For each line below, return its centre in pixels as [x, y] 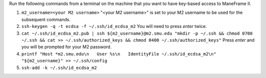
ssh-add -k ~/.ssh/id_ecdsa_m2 [59, 68]
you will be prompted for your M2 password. [66, 47]
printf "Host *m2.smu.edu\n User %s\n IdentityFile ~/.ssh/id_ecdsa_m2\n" [119, 54]
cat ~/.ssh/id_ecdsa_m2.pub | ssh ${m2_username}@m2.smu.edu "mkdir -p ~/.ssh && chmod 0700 [137, 33]
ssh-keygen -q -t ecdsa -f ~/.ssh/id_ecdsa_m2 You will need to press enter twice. [114, 26]
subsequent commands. [46, 19]
